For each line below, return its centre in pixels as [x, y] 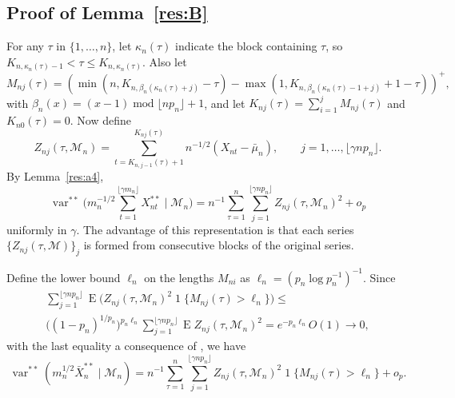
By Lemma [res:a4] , [55, 175]
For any [25, 46]
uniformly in [37, 229]
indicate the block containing [246, 46]
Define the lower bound [64, 277]
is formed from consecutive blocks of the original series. [219, 245]
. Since [379, 277]
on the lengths [179, 277]
